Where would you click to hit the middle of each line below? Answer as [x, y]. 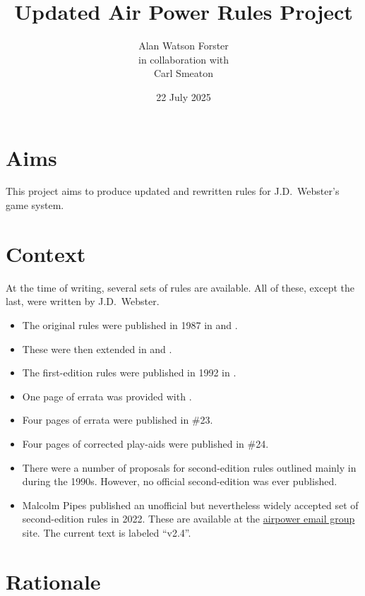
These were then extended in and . [97, 348]
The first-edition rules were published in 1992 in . [129, 372]
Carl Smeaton [184, 73]
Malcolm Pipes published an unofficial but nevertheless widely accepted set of [190, 505]
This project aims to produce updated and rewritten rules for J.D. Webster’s [173, 191]
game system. [35, 205]
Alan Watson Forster [184, 46]
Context [46, 253]
